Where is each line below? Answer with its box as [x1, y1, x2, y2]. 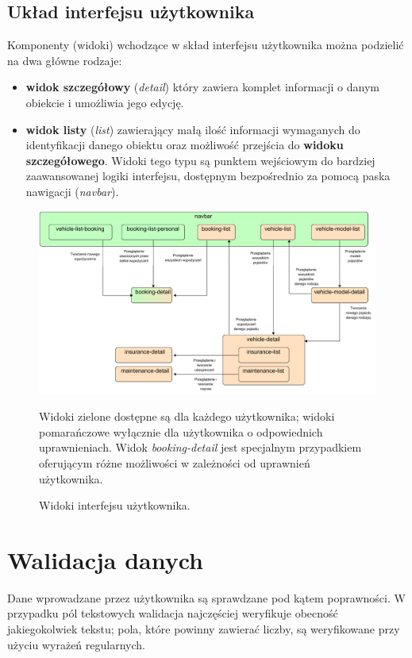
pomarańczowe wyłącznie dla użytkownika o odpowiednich [39, 423, 323, 440]
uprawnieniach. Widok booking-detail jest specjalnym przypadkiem [39, 439, 362, 456]
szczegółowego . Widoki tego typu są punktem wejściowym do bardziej [25, 152, 375, 168]
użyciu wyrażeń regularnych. [7, 636, 145, 652]
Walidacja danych [7, 543, 204, 575]
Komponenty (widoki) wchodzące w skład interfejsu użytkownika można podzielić [7, 37, 404, 53]
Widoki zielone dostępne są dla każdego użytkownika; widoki [39, 408, 335, 425]
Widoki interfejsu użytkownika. [39, 497, 191, 514]
